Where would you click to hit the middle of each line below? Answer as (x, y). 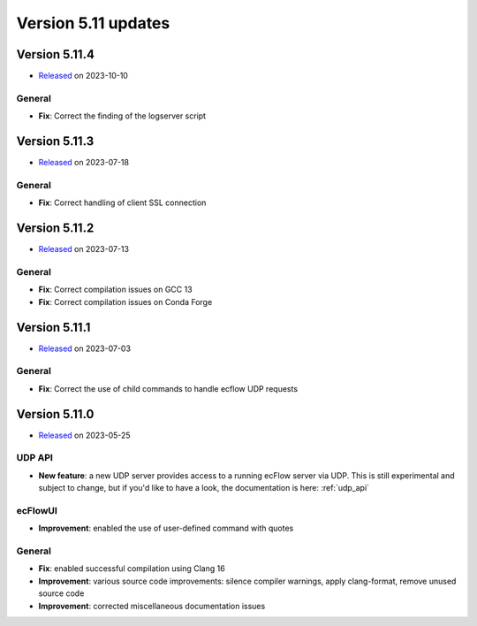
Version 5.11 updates (93, 23)
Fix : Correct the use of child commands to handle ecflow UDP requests (168, 388)
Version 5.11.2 (55, 229)
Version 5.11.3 (55, 141)
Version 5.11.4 (55, 54)
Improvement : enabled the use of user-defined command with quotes (166, 528)
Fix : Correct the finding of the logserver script (122, 116)
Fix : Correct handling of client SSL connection (122, 202)
